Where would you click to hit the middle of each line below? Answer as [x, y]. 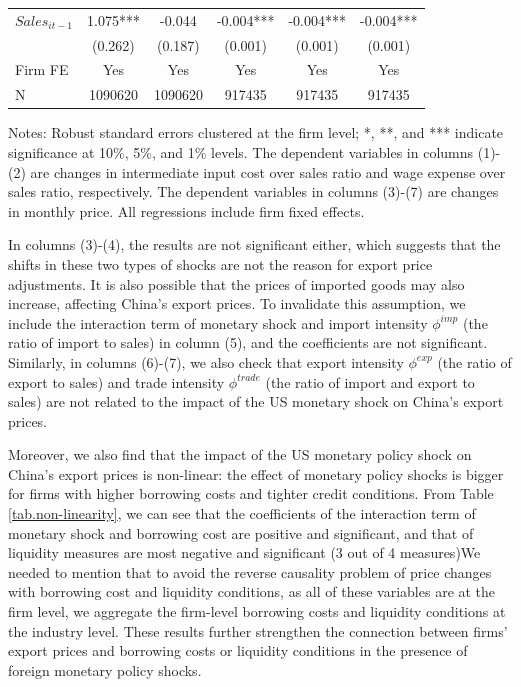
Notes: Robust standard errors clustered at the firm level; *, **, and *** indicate [256, 132]
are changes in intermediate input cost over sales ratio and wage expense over [268, 171]
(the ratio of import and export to [370, 381]
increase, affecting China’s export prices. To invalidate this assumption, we [237, 303]
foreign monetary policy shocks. [105, 669]
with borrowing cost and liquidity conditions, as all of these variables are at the [252, 591]
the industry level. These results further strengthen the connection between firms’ [258, 630]
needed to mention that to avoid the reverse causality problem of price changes [250, 571]
